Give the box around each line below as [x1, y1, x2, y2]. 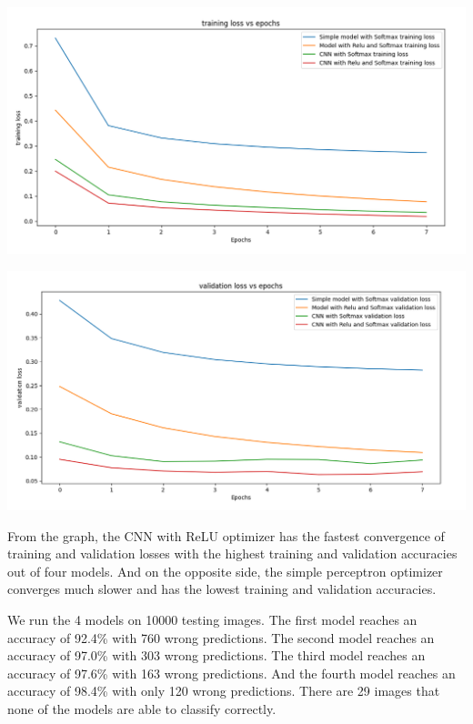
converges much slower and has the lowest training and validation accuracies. [7, 579, 437, 598]
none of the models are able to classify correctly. [7, 699, 277, 719]
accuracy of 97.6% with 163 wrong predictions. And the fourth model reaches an [7, 663, 456, 682]
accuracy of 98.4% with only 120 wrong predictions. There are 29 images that [7, 681, 440, 700]
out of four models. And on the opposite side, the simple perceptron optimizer [7, 561, 443, 580]
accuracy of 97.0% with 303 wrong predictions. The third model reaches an [7, 646, 426, 665]
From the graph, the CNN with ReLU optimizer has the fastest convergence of [7, 526, 445, 545]
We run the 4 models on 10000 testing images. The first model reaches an [7, 610, 418, 629]
